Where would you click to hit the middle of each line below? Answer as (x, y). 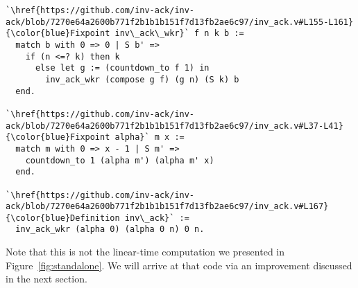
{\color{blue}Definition (63, 218)
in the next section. (46, 279)
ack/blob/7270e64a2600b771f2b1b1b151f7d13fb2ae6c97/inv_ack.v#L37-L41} (174, 126)
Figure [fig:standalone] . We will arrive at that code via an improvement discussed (179, 265)
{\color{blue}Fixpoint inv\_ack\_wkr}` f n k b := (125, 34)
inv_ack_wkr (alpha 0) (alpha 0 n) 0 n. (110, 229)
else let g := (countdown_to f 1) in (122, 68)
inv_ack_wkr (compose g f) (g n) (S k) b (142, 79)
